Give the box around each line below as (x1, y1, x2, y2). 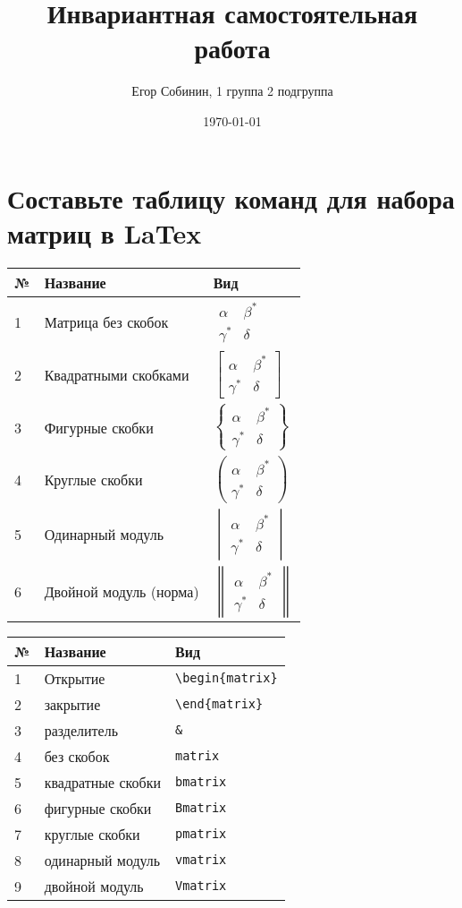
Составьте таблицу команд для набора (7, 179, 455, 216)
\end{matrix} (174, 697, 264, 712)
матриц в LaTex (7, 214, 202, 251)
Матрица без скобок (44, 312, 169, 333)
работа (194, 30, 271, 66)
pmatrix (174, 827, 227, 842)
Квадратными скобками (44, 364, 189, 385)
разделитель (44, 719, 118, 741)
